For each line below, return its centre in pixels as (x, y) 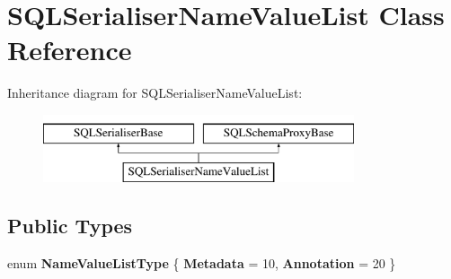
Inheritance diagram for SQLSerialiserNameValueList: (155, 93)
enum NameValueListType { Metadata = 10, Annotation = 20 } (202, 263)
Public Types (70, 226)
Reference (70, 50)
